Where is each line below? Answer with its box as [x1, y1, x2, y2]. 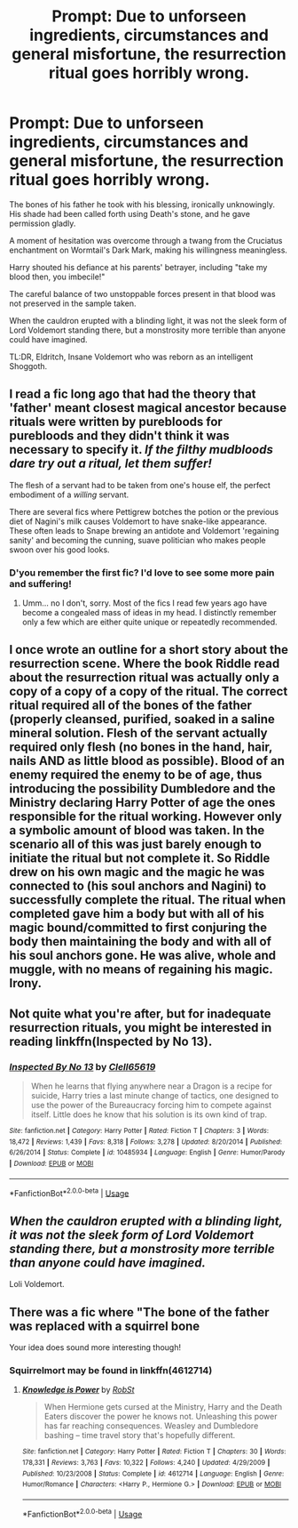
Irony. [9, 976, 43, 991]
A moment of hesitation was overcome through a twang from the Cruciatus [9, 235, 283, 245]
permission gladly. [9, 218, 76, 229]
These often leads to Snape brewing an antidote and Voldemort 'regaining [9, 525, 279, 535]
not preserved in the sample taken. [9, 298, 137, 309]
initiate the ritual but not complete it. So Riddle [9, 851, 271, 866]
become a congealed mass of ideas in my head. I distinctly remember [21, 607, 277, 618]
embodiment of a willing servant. [9, 489, 129, 500]
